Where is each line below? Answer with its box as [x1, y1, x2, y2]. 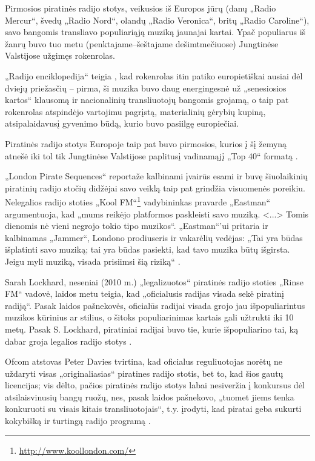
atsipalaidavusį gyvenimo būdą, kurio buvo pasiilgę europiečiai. [5, 117, 239, 130]
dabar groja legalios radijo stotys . [5, 334, 132, 347]
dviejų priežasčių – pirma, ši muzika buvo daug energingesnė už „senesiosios [5, 81, 287, 94]
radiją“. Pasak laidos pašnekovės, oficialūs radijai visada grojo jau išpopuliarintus [5, 299, 305, 311]
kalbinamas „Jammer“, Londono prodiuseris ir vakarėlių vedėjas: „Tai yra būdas [5, 231, 303, 244]
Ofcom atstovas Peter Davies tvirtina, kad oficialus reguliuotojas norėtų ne [5, 355, 282, 368]
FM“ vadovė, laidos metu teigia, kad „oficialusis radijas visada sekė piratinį [5, 287, 284, 300]
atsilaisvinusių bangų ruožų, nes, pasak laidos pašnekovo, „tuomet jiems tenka [5, 390, 294, 403]
